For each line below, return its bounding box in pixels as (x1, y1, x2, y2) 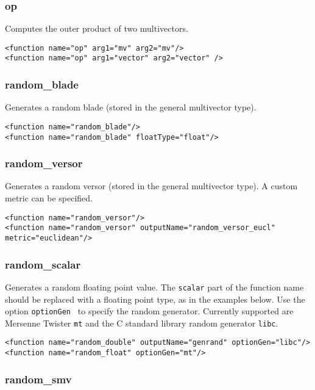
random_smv (5, 371, 72, 386)
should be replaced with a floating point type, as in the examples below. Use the (5, 292, 305, 305)
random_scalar (5, 256, 81, 272)
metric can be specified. (5, 192, 93, 204)
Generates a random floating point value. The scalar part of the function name (5, 280, 304, 293)
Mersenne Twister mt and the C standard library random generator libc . (5, 316, 278, 329)
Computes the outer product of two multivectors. (5, 22, 188, 35)
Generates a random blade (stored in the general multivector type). (5, 101, 257, 114)
